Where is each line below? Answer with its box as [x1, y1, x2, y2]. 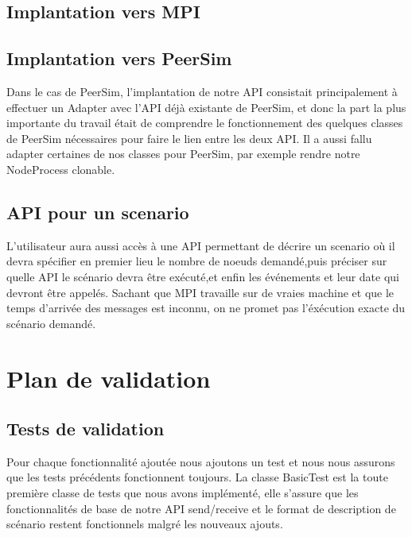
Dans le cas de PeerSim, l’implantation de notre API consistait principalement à [6, 83, 398, 99]
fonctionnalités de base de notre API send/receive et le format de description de [6, 500, 396, 516]
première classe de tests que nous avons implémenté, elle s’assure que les [6, 485, 359, 501]
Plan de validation [6, 361, 211, 394]
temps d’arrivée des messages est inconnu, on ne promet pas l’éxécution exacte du [6, 299, 406, 316]
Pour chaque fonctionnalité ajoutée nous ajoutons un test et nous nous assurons [6, 453, 395, 469]
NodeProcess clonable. [6, 160, 115, 177]
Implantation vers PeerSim [6, 46, 232, 71]
